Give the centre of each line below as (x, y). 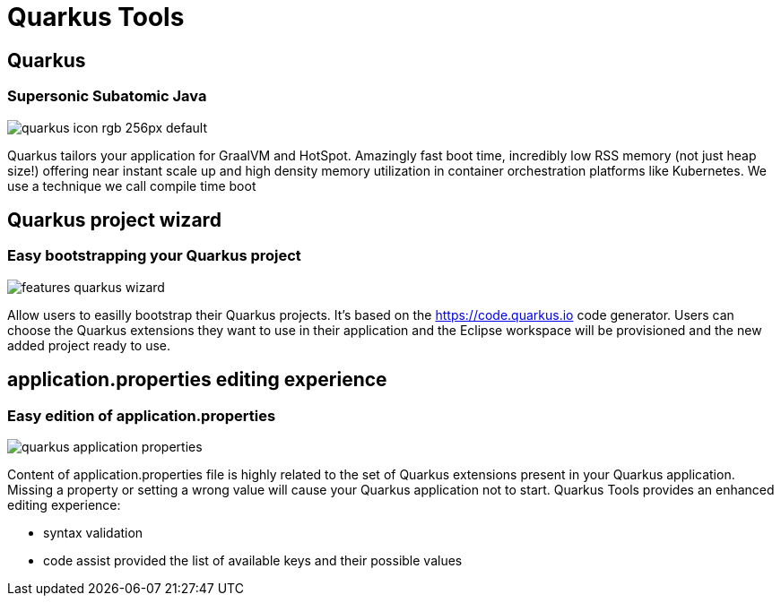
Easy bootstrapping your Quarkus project (154, 256)
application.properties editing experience (197, 380)
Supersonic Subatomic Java (107, 96)
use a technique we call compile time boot (132, 185)
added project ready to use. (89, 345)
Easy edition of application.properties (142, 415)
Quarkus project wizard (114, 220)
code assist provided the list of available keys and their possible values (253, 560)
